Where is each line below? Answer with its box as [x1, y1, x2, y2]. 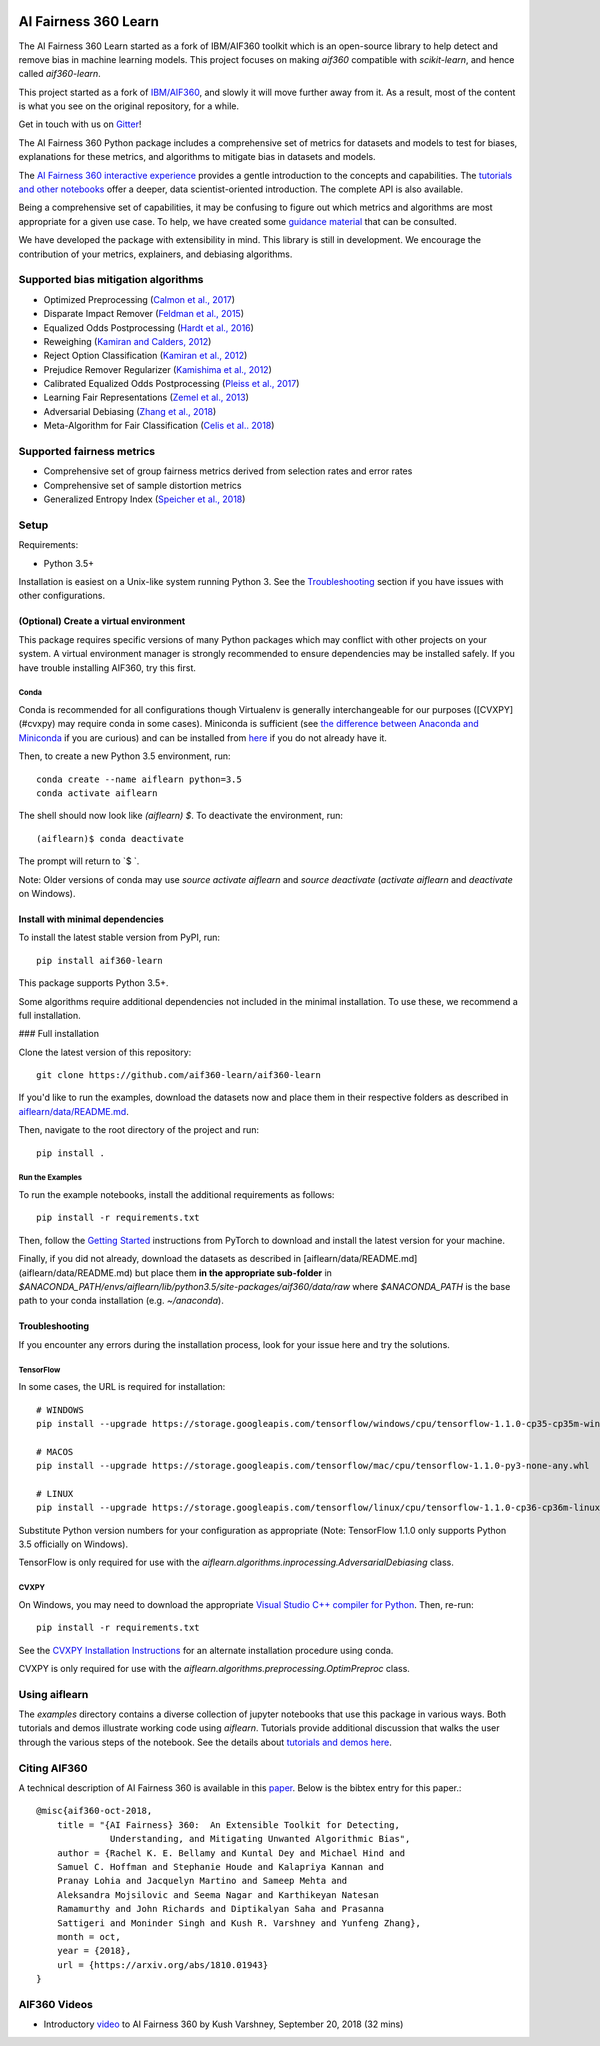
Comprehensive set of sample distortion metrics [43, 479, 242, 491]
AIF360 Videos [18, 1997, 94, 2011]
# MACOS [36, 1446, 74, 1457]
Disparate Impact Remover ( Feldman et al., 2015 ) [43, 308, 245, 320]
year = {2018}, [56, 1945, 132, 1957]
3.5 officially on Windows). [18, 1538, 129, 1550]
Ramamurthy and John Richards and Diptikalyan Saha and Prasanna [56, 1903, 385, 1915]
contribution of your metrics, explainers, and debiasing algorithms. [18, 248, 293, 260]
